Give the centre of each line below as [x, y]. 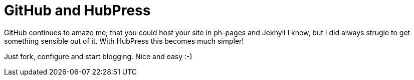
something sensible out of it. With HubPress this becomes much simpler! [124, 41]
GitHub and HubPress [77, 10]
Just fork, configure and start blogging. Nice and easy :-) [98, 56]
